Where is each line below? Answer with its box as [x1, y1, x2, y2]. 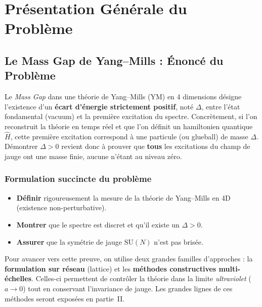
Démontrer [5, 141, 38, 151]
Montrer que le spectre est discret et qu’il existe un [16, 219, 180, 229]
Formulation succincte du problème [5, 172, 152, 185]
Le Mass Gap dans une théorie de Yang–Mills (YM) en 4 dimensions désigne [5, 91, 242, 102]
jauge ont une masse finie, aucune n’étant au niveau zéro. [5, 150, 182, 161]
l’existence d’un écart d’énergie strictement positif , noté [5, 101, 194, 111]
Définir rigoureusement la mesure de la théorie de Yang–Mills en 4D [16, 192, 231, 203]
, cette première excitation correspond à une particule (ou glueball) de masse [10, 131, 248, 141]
